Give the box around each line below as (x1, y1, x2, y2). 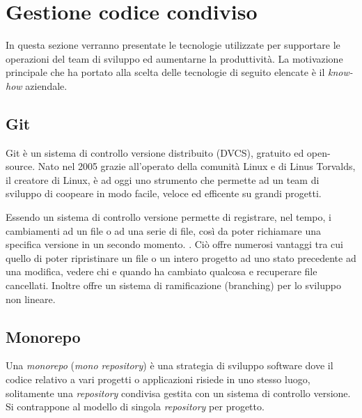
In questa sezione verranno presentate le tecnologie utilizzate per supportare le (6, 38, 340, 52)
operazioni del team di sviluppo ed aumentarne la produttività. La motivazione (6, 51, 343, 65)
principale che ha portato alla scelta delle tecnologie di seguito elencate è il (6, 65, 325, 79)
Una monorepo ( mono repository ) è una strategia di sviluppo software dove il (6, 358, 333, 373)
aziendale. (25, 78, 68, 93)
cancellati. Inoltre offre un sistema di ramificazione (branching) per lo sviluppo (6, 278, 341, 293)
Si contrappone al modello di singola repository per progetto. (6, 399, 265, 414)
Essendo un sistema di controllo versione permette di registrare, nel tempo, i (6, 210, 331, 224)
